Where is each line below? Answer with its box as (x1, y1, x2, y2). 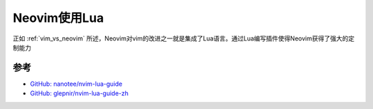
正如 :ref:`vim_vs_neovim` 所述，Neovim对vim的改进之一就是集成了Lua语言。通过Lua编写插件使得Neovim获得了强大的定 (12, 34, 355, 43)
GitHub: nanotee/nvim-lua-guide (30, 80, 123, 88)
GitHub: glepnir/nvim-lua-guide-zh (30, 89, 129, 97)
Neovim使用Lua (12, 10, 104, 25)
